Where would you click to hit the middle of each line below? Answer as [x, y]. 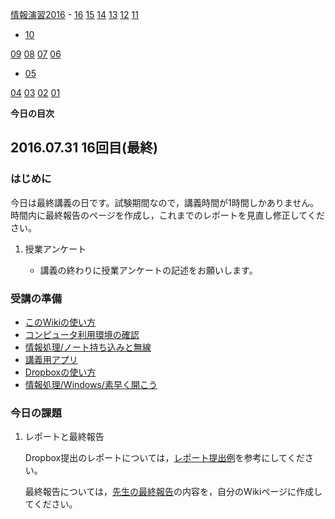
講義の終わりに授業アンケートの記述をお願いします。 [148, 270]
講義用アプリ [51, 359]
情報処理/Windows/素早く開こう [91, 384]
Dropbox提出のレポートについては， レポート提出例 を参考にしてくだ [164, 458]
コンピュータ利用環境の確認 [82, 334]
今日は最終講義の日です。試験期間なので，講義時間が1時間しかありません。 [165, 202]
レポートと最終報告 [64, 437]
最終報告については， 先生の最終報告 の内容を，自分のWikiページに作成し [173, 492]
